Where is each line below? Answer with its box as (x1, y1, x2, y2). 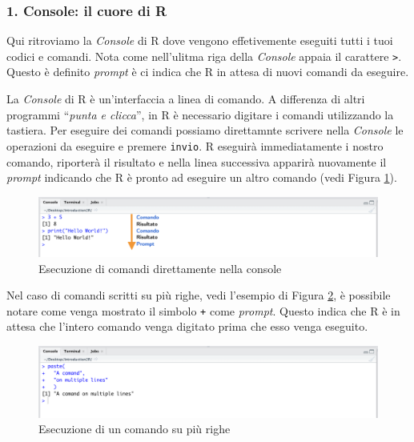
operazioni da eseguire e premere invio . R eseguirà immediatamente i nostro (6, 137, 384, 154)
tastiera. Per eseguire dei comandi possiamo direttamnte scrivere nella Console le (6, 122, 404, 139)
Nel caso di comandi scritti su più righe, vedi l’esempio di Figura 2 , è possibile (6, 287, 391, 303)
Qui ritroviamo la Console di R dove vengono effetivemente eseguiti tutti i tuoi (6, 32, 393, 49)
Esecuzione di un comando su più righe (38, 420, 231, 437)
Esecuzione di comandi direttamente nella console (38, 259, 282, 276)
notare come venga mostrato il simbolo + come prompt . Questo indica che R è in (6, 302, 400, 319)
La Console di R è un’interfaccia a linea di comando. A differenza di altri (6, 90, 365, 107)
